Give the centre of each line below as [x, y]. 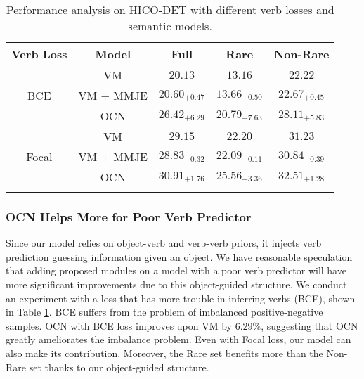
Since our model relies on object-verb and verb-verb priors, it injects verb [164, 243]
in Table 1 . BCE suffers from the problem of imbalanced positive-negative [164, 312]
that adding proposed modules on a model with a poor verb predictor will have [176, 270]
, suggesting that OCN [310, 325]
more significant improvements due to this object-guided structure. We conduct [176, 284]
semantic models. [170, 26]
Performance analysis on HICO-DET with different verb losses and [170, 9]
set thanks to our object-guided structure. [119, 367]
